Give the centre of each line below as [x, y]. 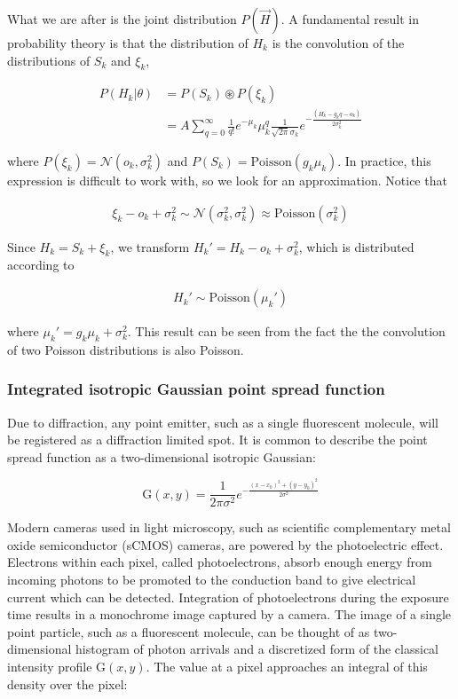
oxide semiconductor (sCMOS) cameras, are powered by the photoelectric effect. [225, 544]
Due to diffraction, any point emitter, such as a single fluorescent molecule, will [223, 422]
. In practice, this [384, 161]
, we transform [150, 246]
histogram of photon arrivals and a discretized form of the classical [257, 649]
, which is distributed [356, 246]
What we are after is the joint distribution [122, 19]
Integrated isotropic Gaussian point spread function [196, 389]
